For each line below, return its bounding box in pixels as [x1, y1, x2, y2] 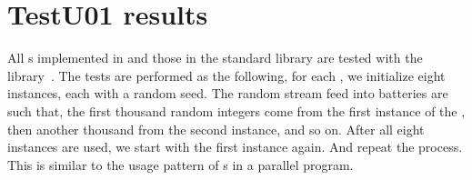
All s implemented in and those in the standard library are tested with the [7, 48, 423, 67]
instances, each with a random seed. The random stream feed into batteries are [7, 84, 448, 103]
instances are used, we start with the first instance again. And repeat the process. [7, 137, 463, 156]
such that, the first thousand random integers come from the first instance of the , [7, 101, 466, 120]
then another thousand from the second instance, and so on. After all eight [7, 119, 425, 138]
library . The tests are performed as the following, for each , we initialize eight [7, 65, 446, 85]
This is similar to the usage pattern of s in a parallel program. [7, 155, 354, 174]
